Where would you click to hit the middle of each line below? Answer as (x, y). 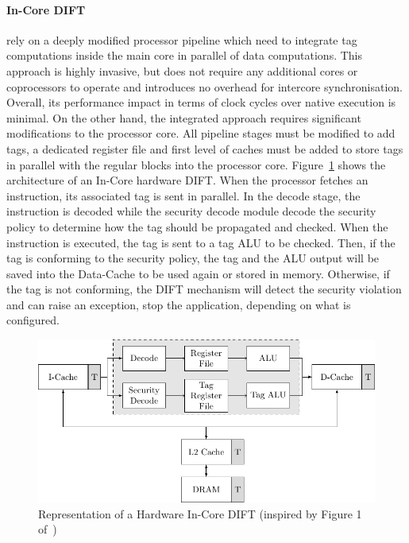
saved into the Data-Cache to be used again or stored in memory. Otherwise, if (198, 273)
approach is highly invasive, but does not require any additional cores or (182, 70)
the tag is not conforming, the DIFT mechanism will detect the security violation (204, 289)
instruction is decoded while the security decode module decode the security (191, 211)
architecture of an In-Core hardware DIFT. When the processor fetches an (187, 180)
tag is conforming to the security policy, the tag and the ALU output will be (193, 258)
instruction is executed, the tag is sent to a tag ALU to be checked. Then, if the (201, 242)
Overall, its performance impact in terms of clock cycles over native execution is (201, 102)
